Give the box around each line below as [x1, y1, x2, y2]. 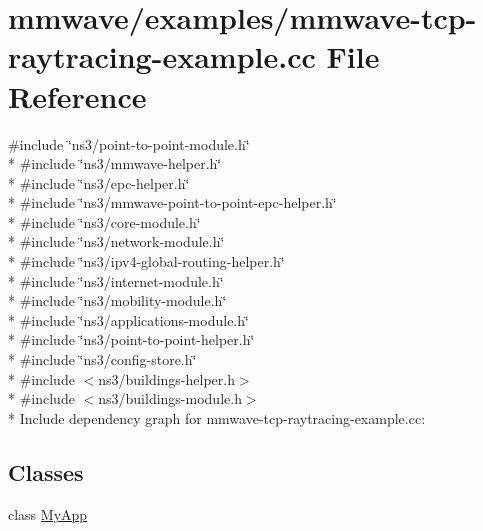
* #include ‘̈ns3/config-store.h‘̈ [8, 349, 197, 370]
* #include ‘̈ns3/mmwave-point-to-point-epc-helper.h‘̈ [8, 192, 337, 213]
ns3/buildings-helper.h [98, 368, 235, 389]
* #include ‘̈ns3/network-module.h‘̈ [8, 231, 225, 252]
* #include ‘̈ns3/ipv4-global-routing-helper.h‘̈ [8, 251, 285, 272]
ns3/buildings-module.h [98, 388, 242, 409]
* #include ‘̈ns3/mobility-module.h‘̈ [8, 290, 227, 311]
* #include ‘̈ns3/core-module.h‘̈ [8, 211, 201, 232]
